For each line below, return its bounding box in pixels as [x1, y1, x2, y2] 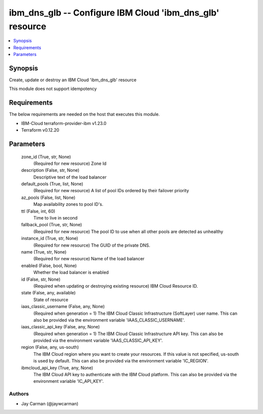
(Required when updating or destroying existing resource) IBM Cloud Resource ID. [33, 283, 198, 289]
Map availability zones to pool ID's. [33, 201, 104, 207]
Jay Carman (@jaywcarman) [21, 400, 79, 406]
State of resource [33, 297, 69, 303]
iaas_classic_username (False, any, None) [21, 304, 105, 309]
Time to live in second [33, 215, 78, 221]
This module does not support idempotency [9, 86, 97, 92]
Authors [9, 391, 29, 397]
